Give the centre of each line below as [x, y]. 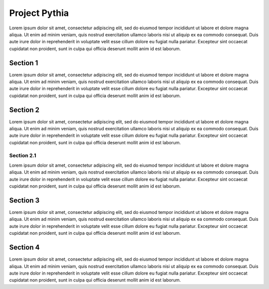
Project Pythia [39, 13]
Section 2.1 [23, 155]
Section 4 [24, 247]
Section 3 [24, 200]
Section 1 [24, 63]
